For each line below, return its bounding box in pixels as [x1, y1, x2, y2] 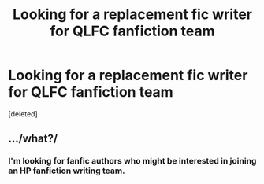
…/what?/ [8, 132, 58, 145]
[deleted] [8, 109, 38, 119]
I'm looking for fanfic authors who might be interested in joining [8, 156, 257, 167]
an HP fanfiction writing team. [8, 165, 125, 176]
